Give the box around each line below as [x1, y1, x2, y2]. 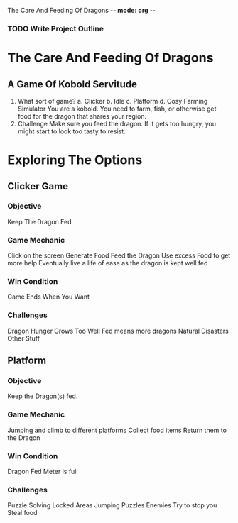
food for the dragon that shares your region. [17, 111, 147, 120]
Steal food [7, 509, 38, 517]
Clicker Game [7, 180, 69, 192]
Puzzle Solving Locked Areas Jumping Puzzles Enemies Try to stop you [7, 501, 217, 510]
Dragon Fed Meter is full [7, 467, 78, 475]
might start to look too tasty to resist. [17, 127, 126, 136]
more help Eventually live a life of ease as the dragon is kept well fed [7, 259, 208, 268]
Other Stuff [7, 334, 40, 343]
